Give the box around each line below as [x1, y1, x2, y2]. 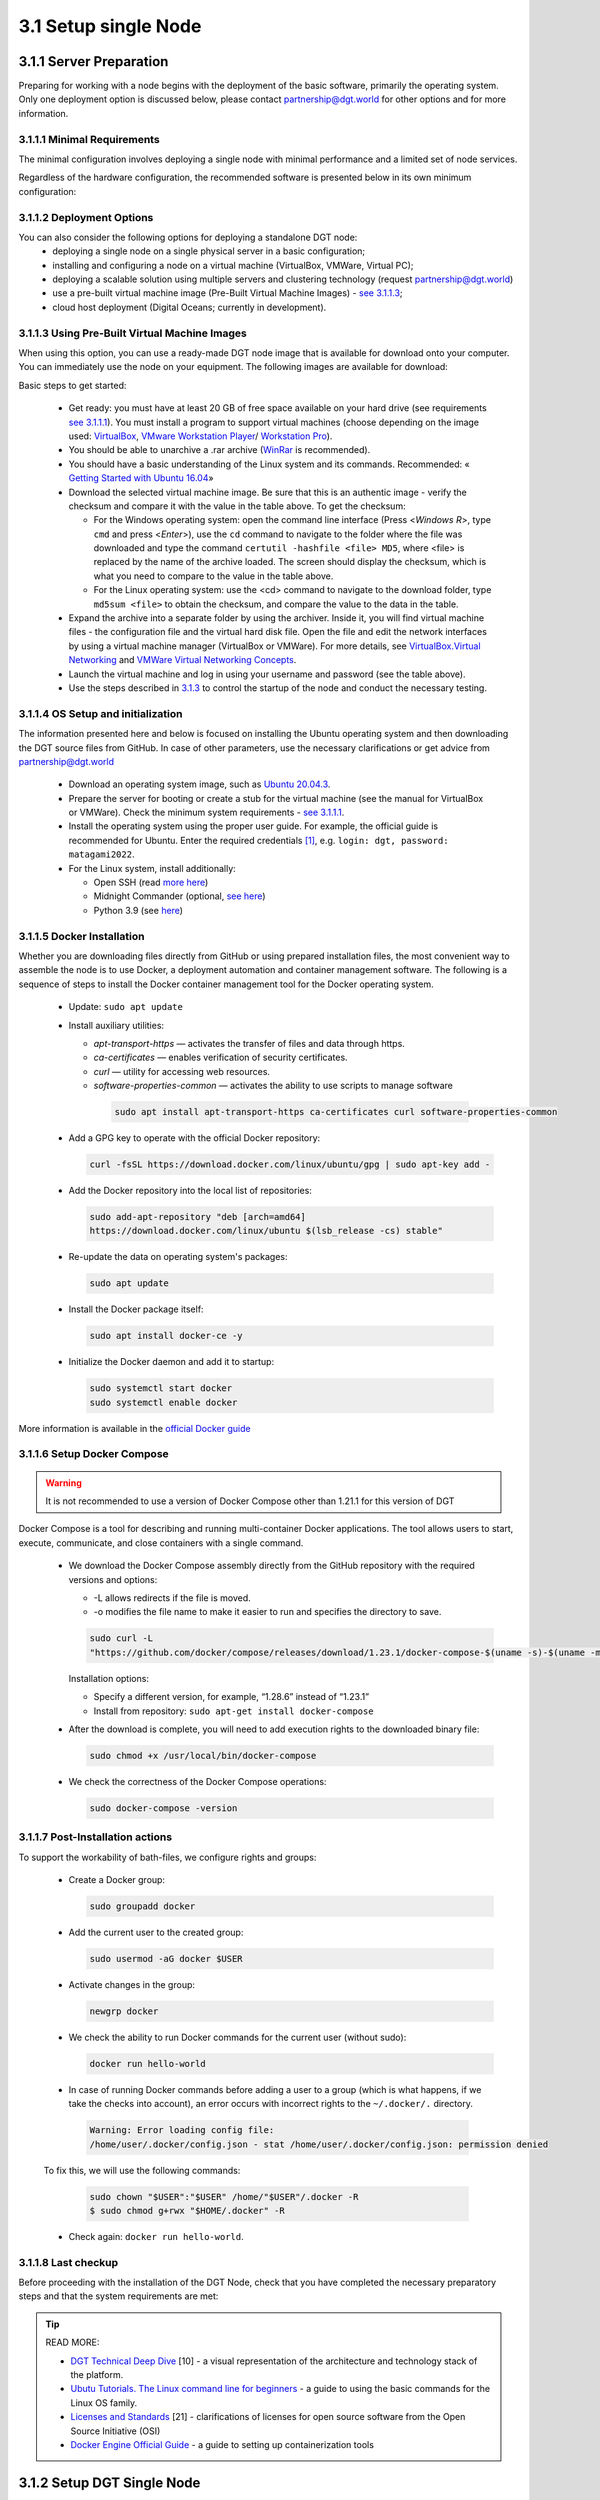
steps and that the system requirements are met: [18, 2290, 219, 2302]
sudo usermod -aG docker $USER [89, 1953, 244, 1964]
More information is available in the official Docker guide [18, 1422, 251, 1434]
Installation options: [68, 1672, 150, 1684]
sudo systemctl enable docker [89, 1396, 238, 1408]
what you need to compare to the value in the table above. [93, 570, 334, 582]
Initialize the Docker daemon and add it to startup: [68, 1356, 275, 1368]
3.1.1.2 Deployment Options [18, 210, 154, 224]
